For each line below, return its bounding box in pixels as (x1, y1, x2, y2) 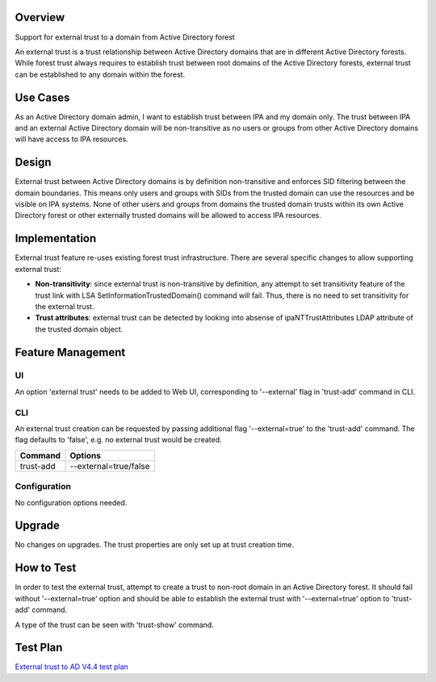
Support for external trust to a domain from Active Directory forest (15, 32, 236, 42)
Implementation (15, 232, 97, 245)
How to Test (15, 561, 77, 575)
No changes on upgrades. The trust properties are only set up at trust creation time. (15, 540, 295, 550)
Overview (15, 10, 65, 24)
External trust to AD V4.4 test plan (15, 662, 128, 672)
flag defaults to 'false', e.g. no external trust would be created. (15, 435, 222, 445)
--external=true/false (69, 460, 150, 471)
